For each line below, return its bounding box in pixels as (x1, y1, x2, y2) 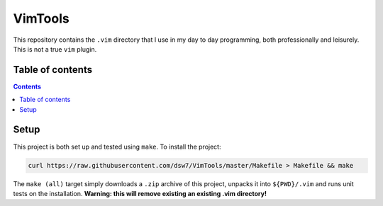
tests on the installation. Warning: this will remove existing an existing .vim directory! (13, 189, 267, 198)
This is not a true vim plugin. (13, 45, 97, 53)
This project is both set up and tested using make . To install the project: (13, 142, 221, 151)
